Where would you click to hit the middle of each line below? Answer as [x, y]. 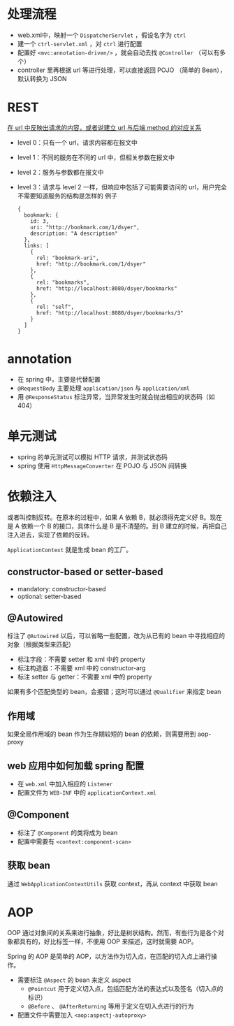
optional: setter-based [49, 596]
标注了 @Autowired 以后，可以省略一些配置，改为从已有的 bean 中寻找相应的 [116, 636]
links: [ [37, 245]
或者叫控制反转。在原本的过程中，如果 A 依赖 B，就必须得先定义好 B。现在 [115, 517]
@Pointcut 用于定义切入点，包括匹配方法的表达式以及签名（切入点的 [125, 988]
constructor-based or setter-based [85, 572]
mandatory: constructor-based [61, 588]
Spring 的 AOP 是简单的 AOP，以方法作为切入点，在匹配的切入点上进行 [109, 956]
